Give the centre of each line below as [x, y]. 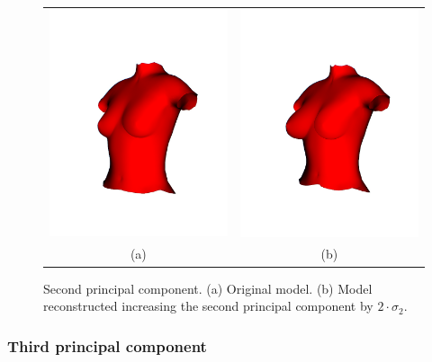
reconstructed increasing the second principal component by [208, 306]
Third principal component [107, 345]
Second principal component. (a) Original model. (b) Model [208, 288]
